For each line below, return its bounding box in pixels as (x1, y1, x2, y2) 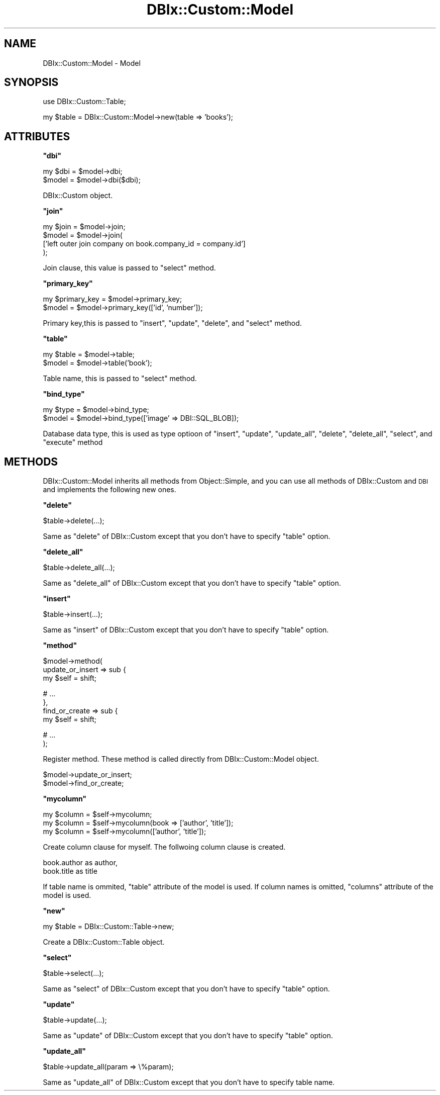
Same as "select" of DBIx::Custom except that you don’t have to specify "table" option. (43, 984, 330, 993)
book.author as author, (43, 858, 118, 867)
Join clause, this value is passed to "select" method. (43, 263, 216, 272)
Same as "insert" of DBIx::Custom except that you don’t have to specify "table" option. (43, 625, 329, 634)
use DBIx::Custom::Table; (43, 97, 126, 106)
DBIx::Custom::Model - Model (43, 58, 141, 67)
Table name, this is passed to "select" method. (43, 374, 197, 383)
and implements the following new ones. (43, 485, 176, 494)
